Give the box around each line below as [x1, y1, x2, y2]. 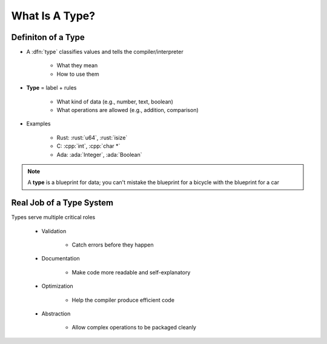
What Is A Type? [11, 9, 96, 22]
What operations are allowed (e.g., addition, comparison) [56, 107, 199, 114]
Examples [26, 120, 51, 127]
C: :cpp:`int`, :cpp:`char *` [56, 142, 121, 150]
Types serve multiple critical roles [11, 214, 96, 221]
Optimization [41, 282, 74, 290]
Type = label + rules [26, 84, 77, 91]
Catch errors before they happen [71, 241, 154, 248]
